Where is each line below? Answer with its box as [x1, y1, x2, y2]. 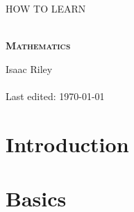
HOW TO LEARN [6, 1, 86, 15]
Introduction [6, 129, 129, 158]
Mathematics [6, 38, 71, 53]
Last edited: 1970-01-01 [6, 88, 105, 103]
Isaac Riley [6, 61, 53, 76]
